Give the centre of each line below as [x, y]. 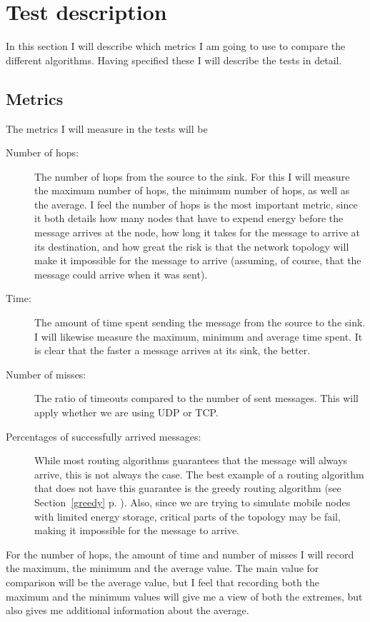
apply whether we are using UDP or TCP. [126, 412]
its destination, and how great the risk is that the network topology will [192, 246]
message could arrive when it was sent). [121, 274]
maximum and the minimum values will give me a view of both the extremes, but [184, 596]
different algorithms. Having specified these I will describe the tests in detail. [174, 60]
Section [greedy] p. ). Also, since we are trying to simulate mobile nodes [192, 502]
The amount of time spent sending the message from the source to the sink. [200, 322]
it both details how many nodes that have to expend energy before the [189, 218]
